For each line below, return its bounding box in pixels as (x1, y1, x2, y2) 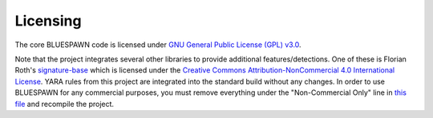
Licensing (14, 12, 82, 29)
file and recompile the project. (14, 99, 115, 108)
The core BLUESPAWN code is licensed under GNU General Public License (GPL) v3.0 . (14, 40, 301, 49)
